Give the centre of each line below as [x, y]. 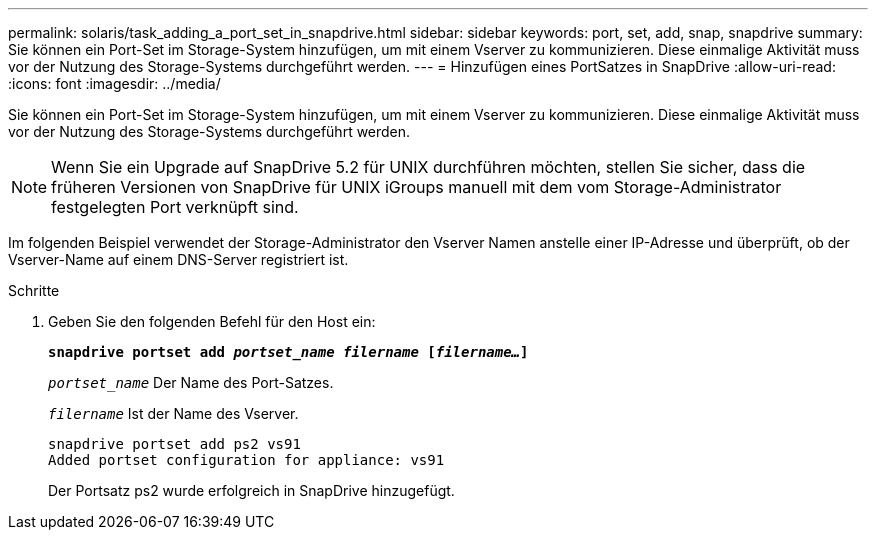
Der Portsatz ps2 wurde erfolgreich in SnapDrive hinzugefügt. [251, 490]
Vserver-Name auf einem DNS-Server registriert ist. [178, 259]
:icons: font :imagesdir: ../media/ [114, 83]
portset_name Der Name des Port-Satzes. [191, 382]
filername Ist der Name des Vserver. [173, 413]
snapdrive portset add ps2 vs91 [174, 444]
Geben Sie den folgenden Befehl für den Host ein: [212, 321]
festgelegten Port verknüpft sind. [175, 207]
